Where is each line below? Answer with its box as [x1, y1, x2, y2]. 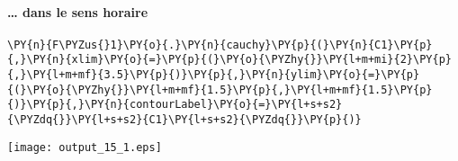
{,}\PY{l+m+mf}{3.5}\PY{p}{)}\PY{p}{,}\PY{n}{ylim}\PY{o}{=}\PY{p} [7, 68, 420, 82]
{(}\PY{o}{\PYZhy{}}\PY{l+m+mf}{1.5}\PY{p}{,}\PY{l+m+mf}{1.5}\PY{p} [7, 83, 433, 96]
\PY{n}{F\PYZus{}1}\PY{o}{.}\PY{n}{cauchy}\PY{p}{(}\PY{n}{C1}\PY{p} [7, 38, 433, 51]
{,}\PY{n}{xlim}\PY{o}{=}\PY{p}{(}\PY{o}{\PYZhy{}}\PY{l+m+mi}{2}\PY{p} [7, 53, 452, 67]
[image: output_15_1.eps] [7, 140, 162, 154]
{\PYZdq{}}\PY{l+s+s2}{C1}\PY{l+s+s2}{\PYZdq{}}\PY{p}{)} [7, 113, 362, 127]
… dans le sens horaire [7, 2, 148, 21]
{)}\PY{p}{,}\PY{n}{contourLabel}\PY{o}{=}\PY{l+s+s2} [7, 98, 343, 112]
